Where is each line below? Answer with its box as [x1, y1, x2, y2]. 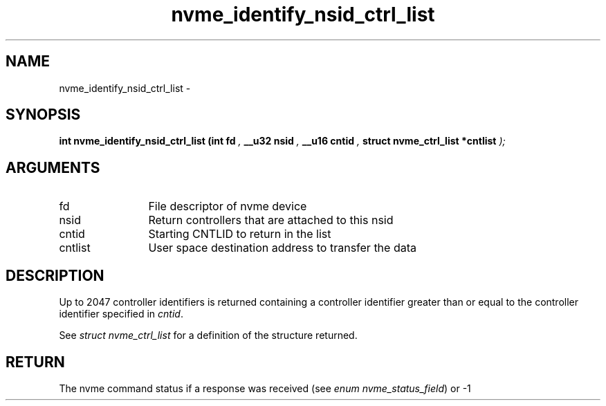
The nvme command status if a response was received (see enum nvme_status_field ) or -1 [59, 382, 471, 394]
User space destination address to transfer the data [148, 241, 416, 255]
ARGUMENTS [6, 158, 100, 176]
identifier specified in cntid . [59, 308, 183, 320]
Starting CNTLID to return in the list [148, 227, 331, 241]
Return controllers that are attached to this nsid [148, 213, 394, 228]
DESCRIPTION [6, 266, 104, 284]
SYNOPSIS [6, 106, 81, 124]
